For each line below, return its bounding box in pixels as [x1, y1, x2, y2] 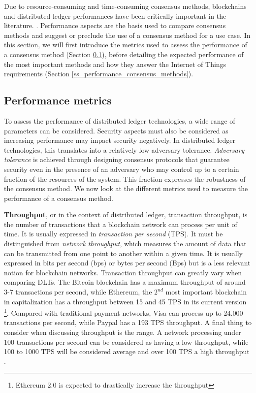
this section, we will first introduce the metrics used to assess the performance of [4, 39, 247, 50]
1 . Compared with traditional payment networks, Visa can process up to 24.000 [4, 306, 243, 318]
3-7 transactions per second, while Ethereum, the [4, 287, 152, 297]
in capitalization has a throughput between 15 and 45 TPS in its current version [4, 296, 247, 306]
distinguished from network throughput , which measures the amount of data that [4, 238, 247, 249]
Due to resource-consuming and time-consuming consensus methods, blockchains [4, 1, 247, 11]
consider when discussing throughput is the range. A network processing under [4, 327, 241, 337]
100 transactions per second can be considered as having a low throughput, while [4, 336, 249, 347]
